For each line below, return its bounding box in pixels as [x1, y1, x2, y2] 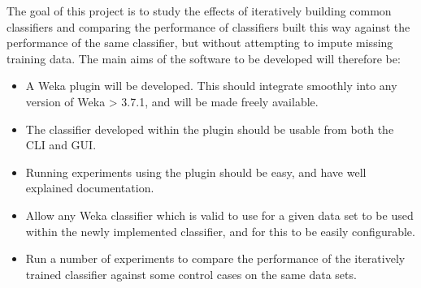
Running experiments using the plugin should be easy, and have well [25, 163, 367, 180]
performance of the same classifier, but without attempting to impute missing [7, 34, 393, 51]
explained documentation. [25, 179, 154, 196]
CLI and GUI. [25, 136, 97, 153]
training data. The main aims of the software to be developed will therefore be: [7, 49, 401, 67]
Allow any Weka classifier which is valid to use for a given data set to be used [25, 206, 414, 223]
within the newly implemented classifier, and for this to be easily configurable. [25, 222, 415, 239]
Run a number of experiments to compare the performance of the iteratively [25, 250, 406, 267]
